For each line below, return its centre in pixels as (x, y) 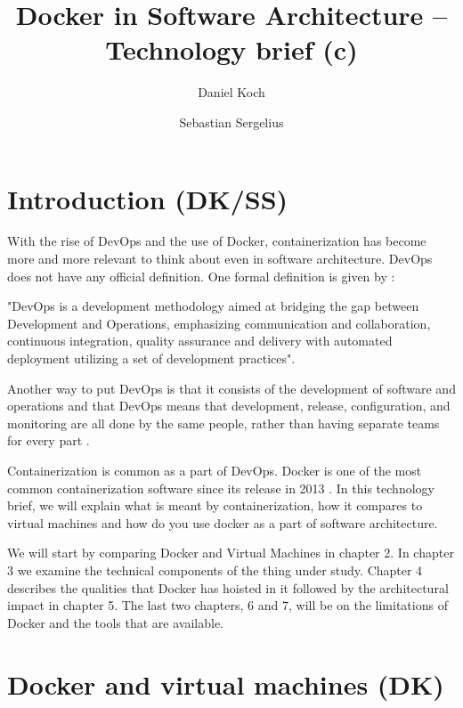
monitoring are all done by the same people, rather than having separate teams (223, 423)
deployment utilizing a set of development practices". (151, 358)
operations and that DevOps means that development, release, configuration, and (229, 406)
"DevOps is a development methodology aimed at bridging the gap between (213, 306)
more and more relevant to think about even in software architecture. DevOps (220, 259)
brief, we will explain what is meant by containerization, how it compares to (215, 505)
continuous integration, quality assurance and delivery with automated (200, 341)
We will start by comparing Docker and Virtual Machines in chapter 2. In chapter (231, 553)
